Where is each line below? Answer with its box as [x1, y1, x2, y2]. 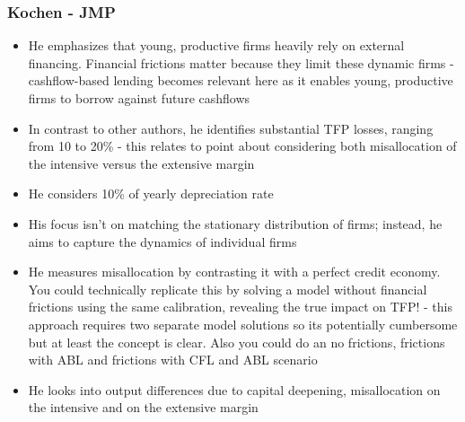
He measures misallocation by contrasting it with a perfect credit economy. [28, 262, 441, 281]
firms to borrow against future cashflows [28, 89, 250, 107]
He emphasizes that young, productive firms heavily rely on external [28, 36, 405, 55]
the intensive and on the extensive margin [28, 398, 259, 417]
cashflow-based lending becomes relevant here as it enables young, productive [28, 71, 453, 90]
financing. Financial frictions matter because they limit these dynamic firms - [28, 53, 454, 72]
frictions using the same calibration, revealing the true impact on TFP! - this [28, 297, 452, 316]
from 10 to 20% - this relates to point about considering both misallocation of [28, 136, 457, 155]
